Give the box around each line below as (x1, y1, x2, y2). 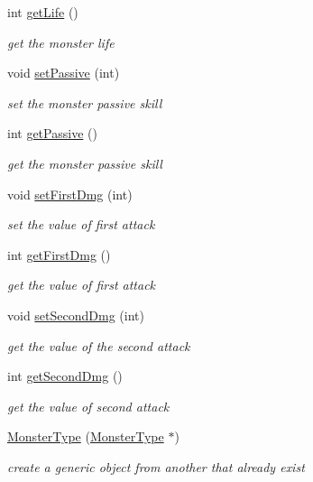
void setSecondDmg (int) (7, 305, 144, 324)
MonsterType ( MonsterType (7, 427, 164, 446)
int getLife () (7, 3, 78, 21)
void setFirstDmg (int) (7, 184, 133, 203)
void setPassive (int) (7, 63, 120, 82)
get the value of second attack (7, 396, 170, 415)
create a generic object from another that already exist (7, 457, 305, 476)
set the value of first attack (7, 215, 155, 234)
